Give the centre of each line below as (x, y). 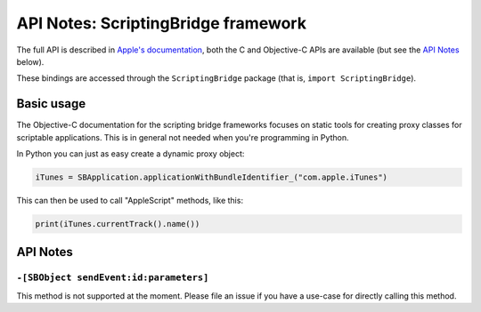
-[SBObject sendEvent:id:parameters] (113, 278)
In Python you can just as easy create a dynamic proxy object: (130, 154)
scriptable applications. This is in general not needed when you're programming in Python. (183, 137)
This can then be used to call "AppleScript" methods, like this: (130, 200)
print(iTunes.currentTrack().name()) (118, 224)
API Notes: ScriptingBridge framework (162, 23)
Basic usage (51, 104)
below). (30, 61)
